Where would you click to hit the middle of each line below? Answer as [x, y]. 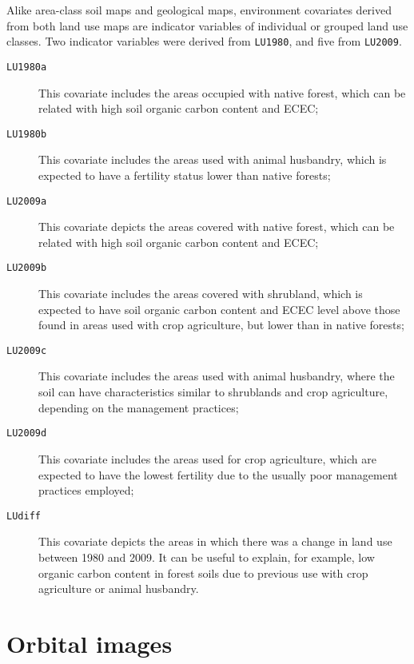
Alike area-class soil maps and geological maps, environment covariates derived [199, 10]
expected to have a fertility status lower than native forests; [185, 175]
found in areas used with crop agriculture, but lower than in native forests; [221, 325]
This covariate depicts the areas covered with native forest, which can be [217, 227]
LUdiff [24, 516]
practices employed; [86, 490]
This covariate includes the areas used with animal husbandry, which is [213, 159]
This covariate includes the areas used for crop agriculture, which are [207, 458]
